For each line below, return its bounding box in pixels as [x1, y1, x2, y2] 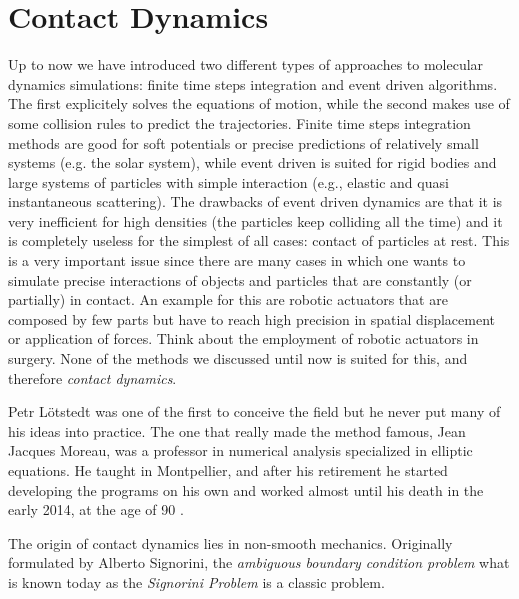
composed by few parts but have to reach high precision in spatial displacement [8, 308, 495, 329]
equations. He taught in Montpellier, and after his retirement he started [8, 460, 448, 480]
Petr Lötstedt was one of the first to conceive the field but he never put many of [8, 401, 501, 422]
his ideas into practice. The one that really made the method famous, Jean [8, 420, 466, 441]
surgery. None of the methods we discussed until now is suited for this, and [8, 348, 468, 369]
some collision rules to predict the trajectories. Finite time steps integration [8, 112, 471, 133]
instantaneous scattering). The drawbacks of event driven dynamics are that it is [8, 191, 503, 212]
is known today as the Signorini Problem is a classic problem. [8, 571, 385, 592]
